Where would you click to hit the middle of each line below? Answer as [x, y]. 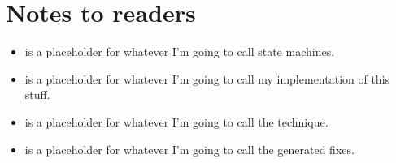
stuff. [37, 94]
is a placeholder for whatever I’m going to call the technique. [176, 121]
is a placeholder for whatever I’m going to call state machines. [180, 51]
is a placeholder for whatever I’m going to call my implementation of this [207, 78]
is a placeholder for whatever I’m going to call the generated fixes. [189, 149]
